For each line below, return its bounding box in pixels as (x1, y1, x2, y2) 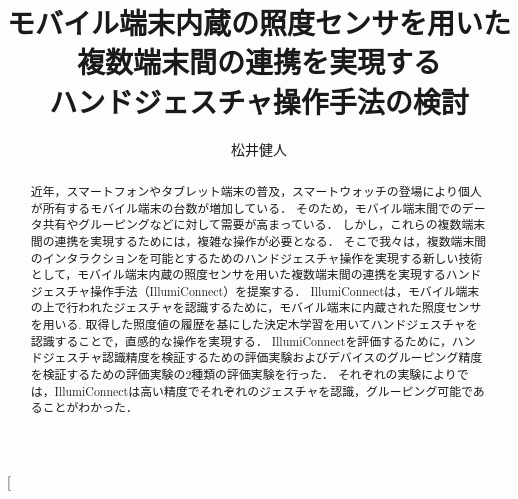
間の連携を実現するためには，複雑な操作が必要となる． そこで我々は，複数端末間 (30, 232, 487, 249)
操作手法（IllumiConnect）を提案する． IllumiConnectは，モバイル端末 (90, 282, 480, 299)
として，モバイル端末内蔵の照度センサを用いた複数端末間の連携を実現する (30, 266, 446, 283)
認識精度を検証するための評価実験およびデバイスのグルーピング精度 (102, 349, 483, 366)
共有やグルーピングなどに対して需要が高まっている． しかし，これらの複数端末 (42, 216, 486, 233)
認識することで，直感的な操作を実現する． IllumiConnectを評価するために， (30, 332, 452, 349)
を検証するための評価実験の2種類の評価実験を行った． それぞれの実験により (30, 366, 457, 383)
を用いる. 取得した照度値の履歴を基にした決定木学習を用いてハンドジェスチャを (30, 316, 478, 333)
